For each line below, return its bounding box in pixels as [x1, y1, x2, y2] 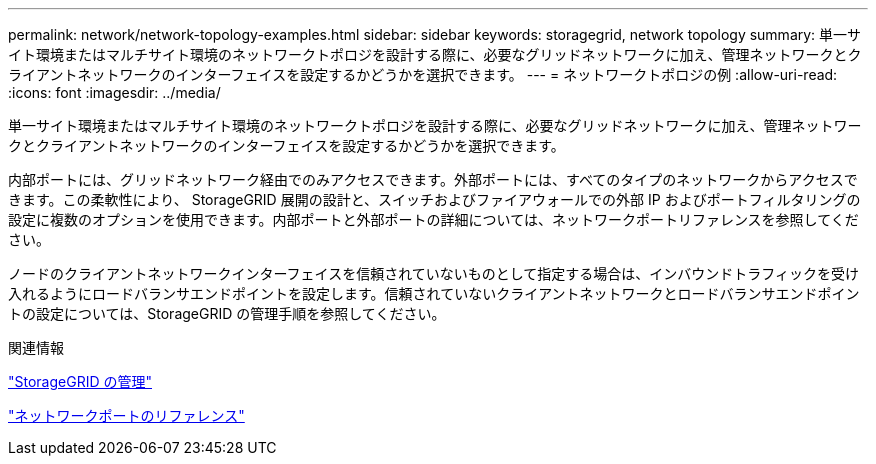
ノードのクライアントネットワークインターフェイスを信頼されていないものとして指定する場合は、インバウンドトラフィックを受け [8, 265, 860, 282]
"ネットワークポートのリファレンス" [8, 407, 245, 424]
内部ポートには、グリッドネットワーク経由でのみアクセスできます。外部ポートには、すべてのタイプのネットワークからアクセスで [8, 171, 858, 188]
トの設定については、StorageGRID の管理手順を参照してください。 [8, 305, 446, 322]
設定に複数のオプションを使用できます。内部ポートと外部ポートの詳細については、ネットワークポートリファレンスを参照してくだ [8, 211, 859, 228]
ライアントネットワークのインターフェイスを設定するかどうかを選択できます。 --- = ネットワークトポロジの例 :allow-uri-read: [8, 66, 838, 83]
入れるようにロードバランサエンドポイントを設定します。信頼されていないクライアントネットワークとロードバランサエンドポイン [8, 285, 860, 302]
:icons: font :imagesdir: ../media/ [8, 84, 221, 101]
